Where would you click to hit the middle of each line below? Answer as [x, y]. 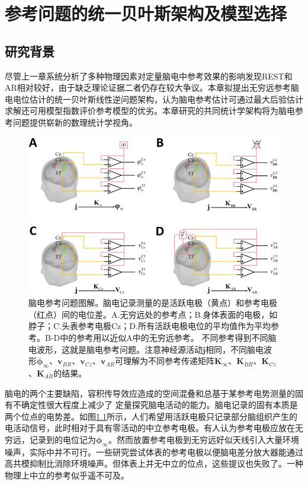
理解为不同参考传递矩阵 [169, 361]
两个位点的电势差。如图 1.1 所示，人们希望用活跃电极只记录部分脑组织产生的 [151, 416]
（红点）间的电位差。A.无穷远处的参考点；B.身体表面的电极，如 [153, 314]
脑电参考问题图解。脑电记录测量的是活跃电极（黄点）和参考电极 [153, 303]
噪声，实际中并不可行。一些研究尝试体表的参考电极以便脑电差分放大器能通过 [154, 452]
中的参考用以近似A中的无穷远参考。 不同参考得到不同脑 [168, 337]
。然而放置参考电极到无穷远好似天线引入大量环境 [203, 439]
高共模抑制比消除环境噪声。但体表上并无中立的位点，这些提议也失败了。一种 [154, 463]
